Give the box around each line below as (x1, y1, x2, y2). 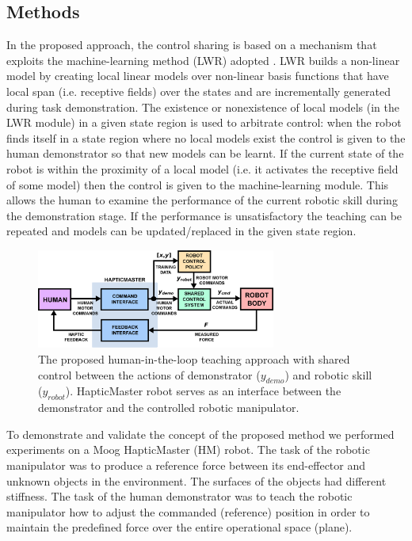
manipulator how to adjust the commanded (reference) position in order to (6, 503, 370, 520)
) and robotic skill (284, 366, 372, 383)
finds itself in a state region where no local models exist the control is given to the (6, 129, 406, 146)
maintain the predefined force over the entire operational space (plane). (6, 519, 353, 535)
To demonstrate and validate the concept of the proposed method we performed (6, 425, 395, 442)
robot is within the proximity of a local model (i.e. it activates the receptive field (6, 160, 399, 177)
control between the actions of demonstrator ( (38, 366, 261, 383)
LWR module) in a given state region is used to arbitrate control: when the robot (6, 114, 402, 131)
